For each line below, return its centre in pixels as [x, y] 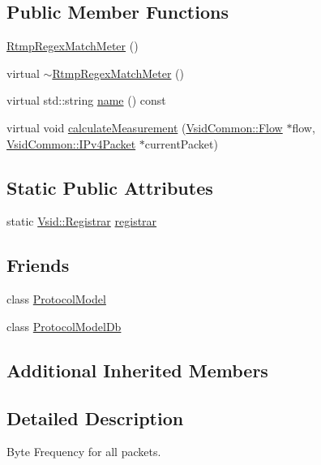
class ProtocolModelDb [64, 326]
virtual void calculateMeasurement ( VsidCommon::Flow [145, 127]
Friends [38, 265]
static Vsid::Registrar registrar [82, 221]
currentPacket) [181, 143]
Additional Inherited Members [137, 370]
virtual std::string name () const [86, 100]
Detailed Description [95, 418]
